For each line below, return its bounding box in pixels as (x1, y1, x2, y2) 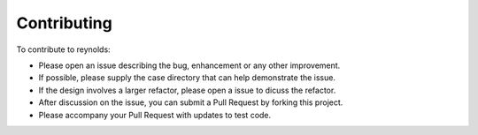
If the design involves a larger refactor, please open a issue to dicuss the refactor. (38, 85, 336, 95)
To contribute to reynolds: (16, 44, 111, 55)
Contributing (16, 13, 112, 33)
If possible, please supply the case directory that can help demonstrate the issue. (38, 72, 336, 83)
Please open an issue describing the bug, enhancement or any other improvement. (38, 60, 341, 71)
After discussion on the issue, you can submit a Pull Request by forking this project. (38, 97, 343, 108)
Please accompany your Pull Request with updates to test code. (38, 109, 272, 120)
